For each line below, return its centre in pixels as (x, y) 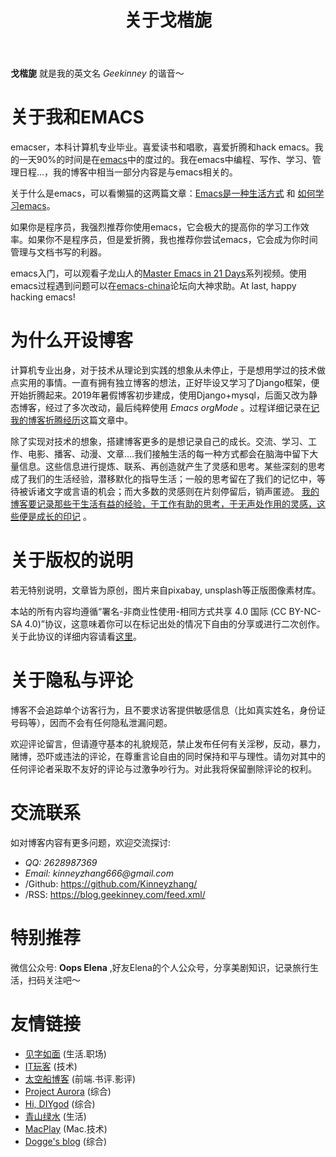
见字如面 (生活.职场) (65, 1053)
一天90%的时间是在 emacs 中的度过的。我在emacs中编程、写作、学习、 (165, 160)
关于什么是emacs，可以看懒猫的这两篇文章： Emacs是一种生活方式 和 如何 (163, 193)
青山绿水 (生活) (55, 1116)
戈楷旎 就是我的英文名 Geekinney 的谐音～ (97, 73)
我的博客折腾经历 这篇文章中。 (71, 420)
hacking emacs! (43, 297)
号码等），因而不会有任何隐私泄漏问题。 (91, 722)
